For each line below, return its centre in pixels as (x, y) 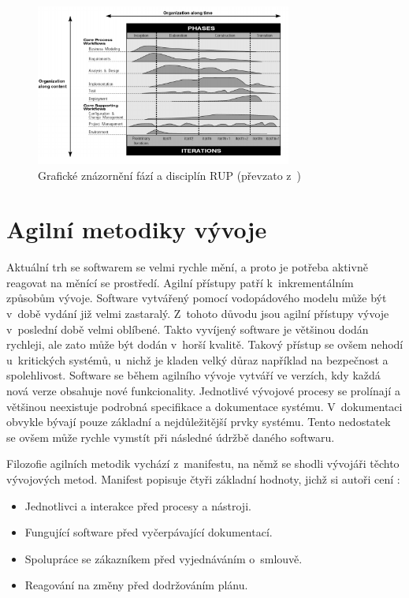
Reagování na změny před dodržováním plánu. (136, 585)
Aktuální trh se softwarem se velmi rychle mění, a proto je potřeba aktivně (187, 267)
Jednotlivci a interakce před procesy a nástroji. (138, 505)
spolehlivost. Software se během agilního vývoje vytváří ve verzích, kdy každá (193, 375)
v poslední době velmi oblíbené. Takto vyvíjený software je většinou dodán (188, 329)
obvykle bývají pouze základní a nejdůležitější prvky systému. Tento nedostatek (199, 422)
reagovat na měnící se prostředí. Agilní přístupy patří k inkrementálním (180, 282)
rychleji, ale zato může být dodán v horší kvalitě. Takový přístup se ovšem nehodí (205, 344)
